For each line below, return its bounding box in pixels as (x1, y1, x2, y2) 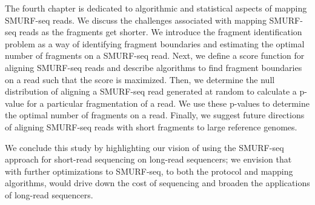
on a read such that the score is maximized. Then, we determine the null (5, 73, 275, 86)
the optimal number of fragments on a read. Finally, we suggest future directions (5, 109, 305, 121)
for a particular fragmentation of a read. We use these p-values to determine (27, 96, 310, 109)
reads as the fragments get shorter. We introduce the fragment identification (19, 25, 302, 38)
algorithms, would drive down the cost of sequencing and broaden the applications (5, 176, 310, 189)
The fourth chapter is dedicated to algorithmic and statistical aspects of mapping (5, 2, 307, 14)
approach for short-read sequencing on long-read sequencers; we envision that (5, 153, 292, 166)
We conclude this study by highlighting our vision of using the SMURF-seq (5, 141, 284, 153)
